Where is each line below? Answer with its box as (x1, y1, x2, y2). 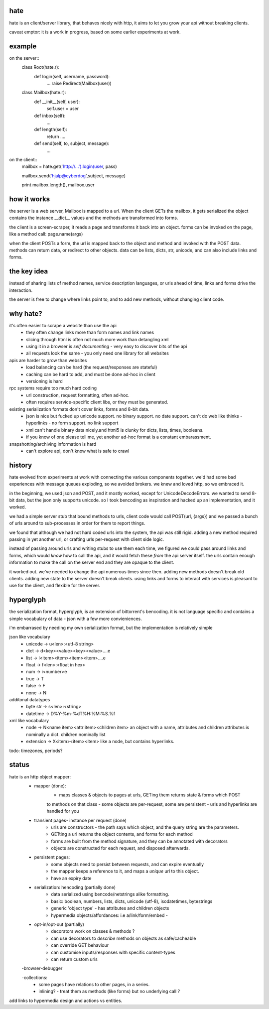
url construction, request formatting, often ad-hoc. (26, 392, 130, 398)
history (9, 461, 32, 469)
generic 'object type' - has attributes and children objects (51, 905, 169, 911)
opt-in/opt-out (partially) (34, 921, 85, 927)
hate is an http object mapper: (9, 773, 71, 779)
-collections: (21, 974, 47, 981)
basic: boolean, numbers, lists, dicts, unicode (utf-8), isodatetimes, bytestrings (51, 898, 213, 904)
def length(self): (34, 126, 67, 132)
